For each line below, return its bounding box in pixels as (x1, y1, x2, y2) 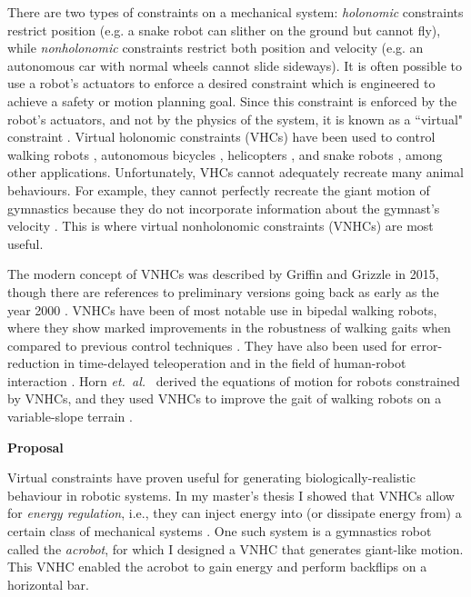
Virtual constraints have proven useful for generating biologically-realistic (7, 468, 416, 487)
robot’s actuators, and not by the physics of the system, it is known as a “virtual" (7, 109, 464, 128)
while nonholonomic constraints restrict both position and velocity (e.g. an (7, 38, 424, 57)
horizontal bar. (7, 574, 89, 593)
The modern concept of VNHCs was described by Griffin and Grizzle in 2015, (7, 264, 439, 284)
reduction (7, 353, 60, 373)
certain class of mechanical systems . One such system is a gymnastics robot (7, 522, 432, 541)
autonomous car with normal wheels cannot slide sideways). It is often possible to (7, 55, 462, 75)
